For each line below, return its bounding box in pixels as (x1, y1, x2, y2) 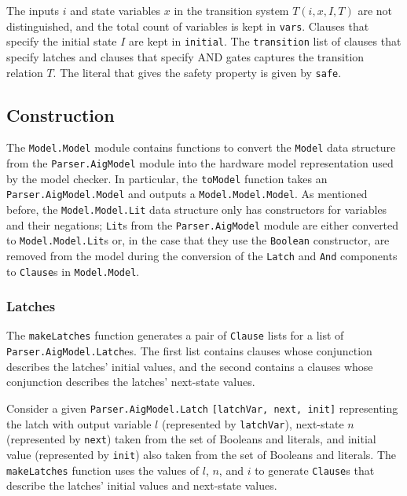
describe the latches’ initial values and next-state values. (6, 477, 277, 494)
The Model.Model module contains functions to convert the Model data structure (6, 139, 396, 156)
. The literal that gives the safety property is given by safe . (53, 64, 342, 80)
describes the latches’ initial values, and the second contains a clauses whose (6, 358, 373, 374)
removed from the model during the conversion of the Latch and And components (6, 247, 398, 263)
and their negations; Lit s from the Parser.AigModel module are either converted (6, 216, 399, 233)
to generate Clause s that (255, 461, 375, 478)
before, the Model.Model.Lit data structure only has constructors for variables (6, 200, 387, 217)
